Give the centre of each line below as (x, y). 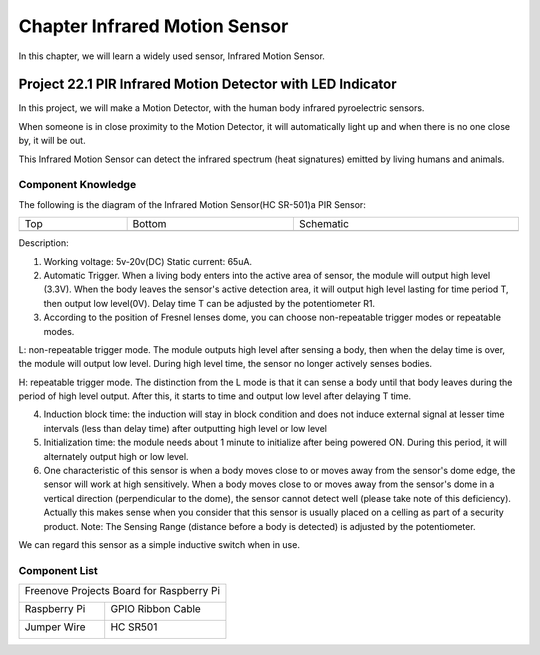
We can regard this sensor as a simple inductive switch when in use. (159, 544)
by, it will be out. (52, 141)
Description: (43, 243)
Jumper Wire (55, 627)
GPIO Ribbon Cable (156, 609)
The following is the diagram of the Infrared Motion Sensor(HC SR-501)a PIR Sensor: (192, 204)
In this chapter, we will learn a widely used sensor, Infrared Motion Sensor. (171, 56)
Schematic (324, 224)
